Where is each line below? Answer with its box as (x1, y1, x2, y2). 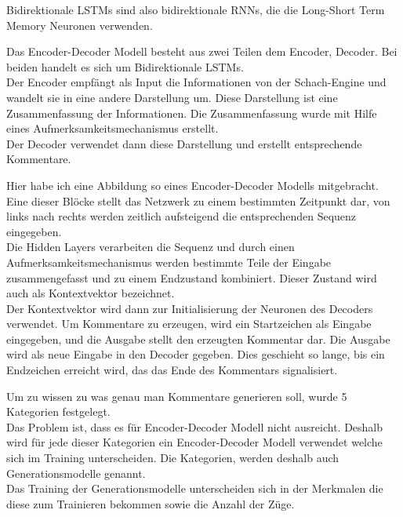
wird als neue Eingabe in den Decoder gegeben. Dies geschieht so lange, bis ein (6, 346, 385, 362)
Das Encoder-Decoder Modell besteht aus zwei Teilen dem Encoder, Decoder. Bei (6, 43, 398, 60)
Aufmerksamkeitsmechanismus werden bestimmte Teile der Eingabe (6, 253, 332, 270)
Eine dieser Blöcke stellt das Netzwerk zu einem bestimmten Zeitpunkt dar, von (6, 192, 390, 209)
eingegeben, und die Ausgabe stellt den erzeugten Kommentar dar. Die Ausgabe (6, 330, 390, 347)
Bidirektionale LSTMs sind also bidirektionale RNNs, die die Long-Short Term (6, 2, 385, 17)
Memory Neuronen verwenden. (6, 16, 153, 33)
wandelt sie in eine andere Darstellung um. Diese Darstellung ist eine (6, 89, 338, 105)
